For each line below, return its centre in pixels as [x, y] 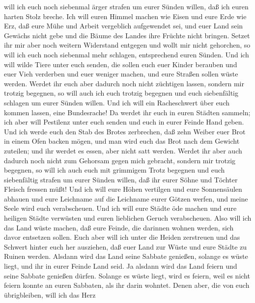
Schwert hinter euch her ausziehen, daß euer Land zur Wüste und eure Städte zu [126, 246]
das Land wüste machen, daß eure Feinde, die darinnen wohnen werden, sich [119, 227]
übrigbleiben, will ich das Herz [50, 294]
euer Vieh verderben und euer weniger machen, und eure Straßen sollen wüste [121, 74]
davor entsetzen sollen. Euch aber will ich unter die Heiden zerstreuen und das [122, 237]
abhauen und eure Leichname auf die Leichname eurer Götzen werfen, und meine [126, 198]
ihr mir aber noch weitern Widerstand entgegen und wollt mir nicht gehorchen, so [127, 45]
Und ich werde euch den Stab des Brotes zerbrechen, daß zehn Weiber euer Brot [125, 131]
